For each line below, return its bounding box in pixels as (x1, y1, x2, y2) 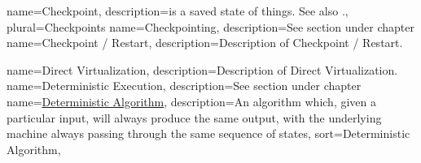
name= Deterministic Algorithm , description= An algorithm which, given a (7, 92, 376, 109)
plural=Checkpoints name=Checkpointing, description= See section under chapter (7, 18, 414, 35)
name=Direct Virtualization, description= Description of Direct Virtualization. (7, 61, 398, 78)
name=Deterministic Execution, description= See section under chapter (7, 77, 362, 94)
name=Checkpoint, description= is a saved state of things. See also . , (7, 2, 349, 19)
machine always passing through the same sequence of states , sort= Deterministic (7, 125, 410, 142)
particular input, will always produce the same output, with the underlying (7, 109, 382, 126)
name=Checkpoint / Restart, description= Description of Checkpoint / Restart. (7, 34, 403, 51)
